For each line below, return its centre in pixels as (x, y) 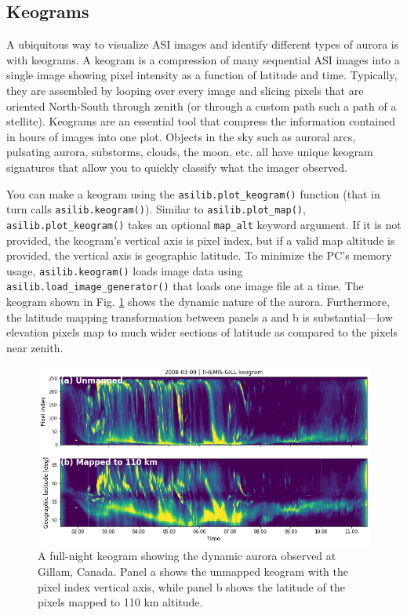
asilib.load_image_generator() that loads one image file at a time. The (185, 286)
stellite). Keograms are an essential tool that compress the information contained (201, 121)
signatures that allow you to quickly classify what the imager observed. (177, 167)
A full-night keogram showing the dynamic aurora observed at (187, 556)
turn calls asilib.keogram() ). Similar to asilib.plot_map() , (156, 209)
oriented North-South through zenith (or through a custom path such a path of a (202, 106)
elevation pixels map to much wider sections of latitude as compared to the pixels (202, 332)
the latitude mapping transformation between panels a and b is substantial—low (200, 317)
